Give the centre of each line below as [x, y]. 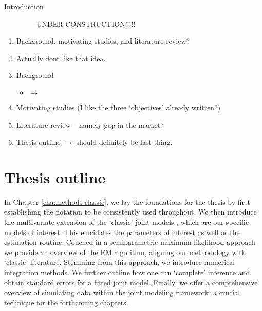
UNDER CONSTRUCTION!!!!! [86, 23]
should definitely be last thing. [124, 142]
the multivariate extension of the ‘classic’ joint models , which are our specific [127, 222]
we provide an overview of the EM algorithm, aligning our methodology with [125, 252]
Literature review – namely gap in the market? [90, 124]
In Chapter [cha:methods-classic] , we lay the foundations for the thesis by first [127, 201]
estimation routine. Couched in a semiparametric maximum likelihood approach [130, 242]
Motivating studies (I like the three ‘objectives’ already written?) [118, 107]
